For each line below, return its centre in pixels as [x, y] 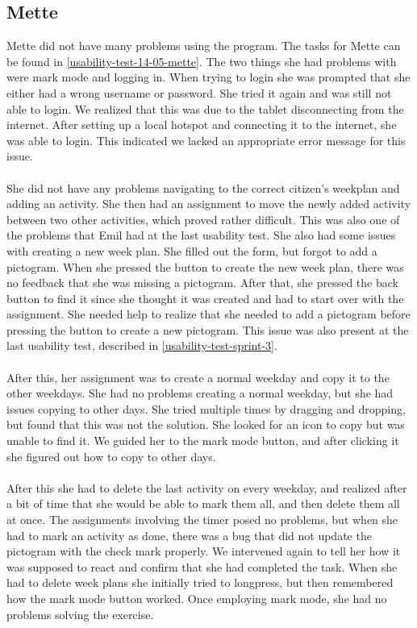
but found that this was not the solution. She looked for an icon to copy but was [206, 424]
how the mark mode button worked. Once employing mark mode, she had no [197, 598]
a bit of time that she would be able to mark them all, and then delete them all [203, 503]
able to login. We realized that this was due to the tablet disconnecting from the [205, 108]
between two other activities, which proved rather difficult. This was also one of [203, 219]
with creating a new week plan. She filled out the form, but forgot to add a [192, 250]
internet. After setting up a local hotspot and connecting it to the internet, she [202, 125]
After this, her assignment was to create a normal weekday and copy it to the [198, 377]
